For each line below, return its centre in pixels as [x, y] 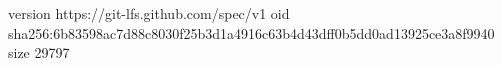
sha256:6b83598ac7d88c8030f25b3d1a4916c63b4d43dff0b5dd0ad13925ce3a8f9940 [251, 32]
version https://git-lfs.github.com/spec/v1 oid [149, 13]
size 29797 [39, 52]
